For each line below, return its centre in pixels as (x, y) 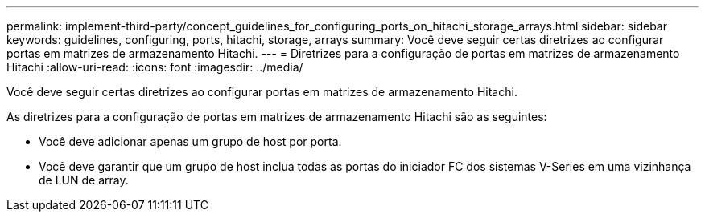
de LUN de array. (84, 180)
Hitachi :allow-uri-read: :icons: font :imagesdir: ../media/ (155, 67)
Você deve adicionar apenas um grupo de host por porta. (190, 141)
